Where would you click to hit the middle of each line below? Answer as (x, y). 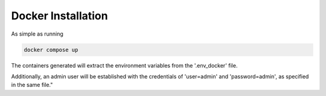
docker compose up (51, 50)
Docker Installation (59, 16)
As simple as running (37, 34)
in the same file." (32, 85)
